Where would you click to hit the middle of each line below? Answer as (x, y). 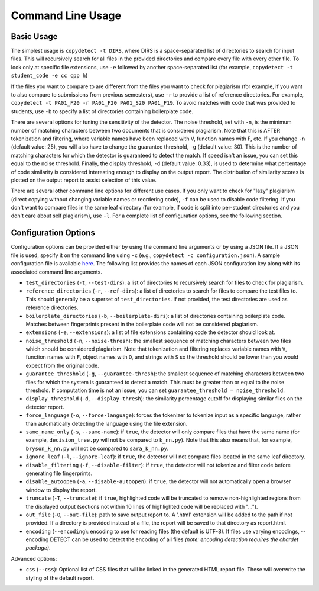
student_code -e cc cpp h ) (49, 76)
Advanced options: (34, 558)
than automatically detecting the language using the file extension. (107, 423)
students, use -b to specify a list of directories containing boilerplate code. (102, 111)
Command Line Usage (66, 15)
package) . (38, 548)
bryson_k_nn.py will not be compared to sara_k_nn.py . (97, 448)
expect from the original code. (63, 365)
